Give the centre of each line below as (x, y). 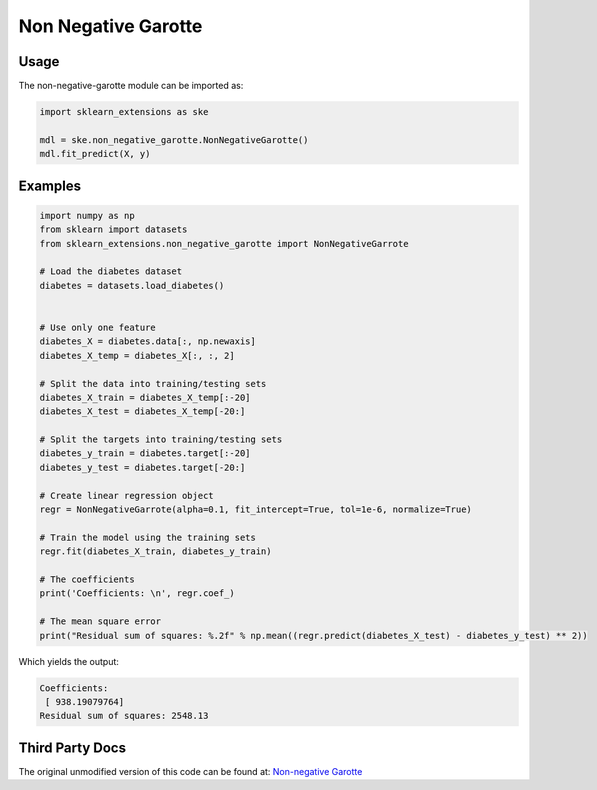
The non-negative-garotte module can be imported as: (131, 86)
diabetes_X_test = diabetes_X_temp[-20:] (142, 411)
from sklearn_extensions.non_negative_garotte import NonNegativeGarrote (224, 243)
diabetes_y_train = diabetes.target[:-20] (145, 453)
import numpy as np (87, 215)
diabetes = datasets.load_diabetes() (132, 285)
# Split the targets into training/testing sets (161, 439)
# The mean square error (100, 621)
